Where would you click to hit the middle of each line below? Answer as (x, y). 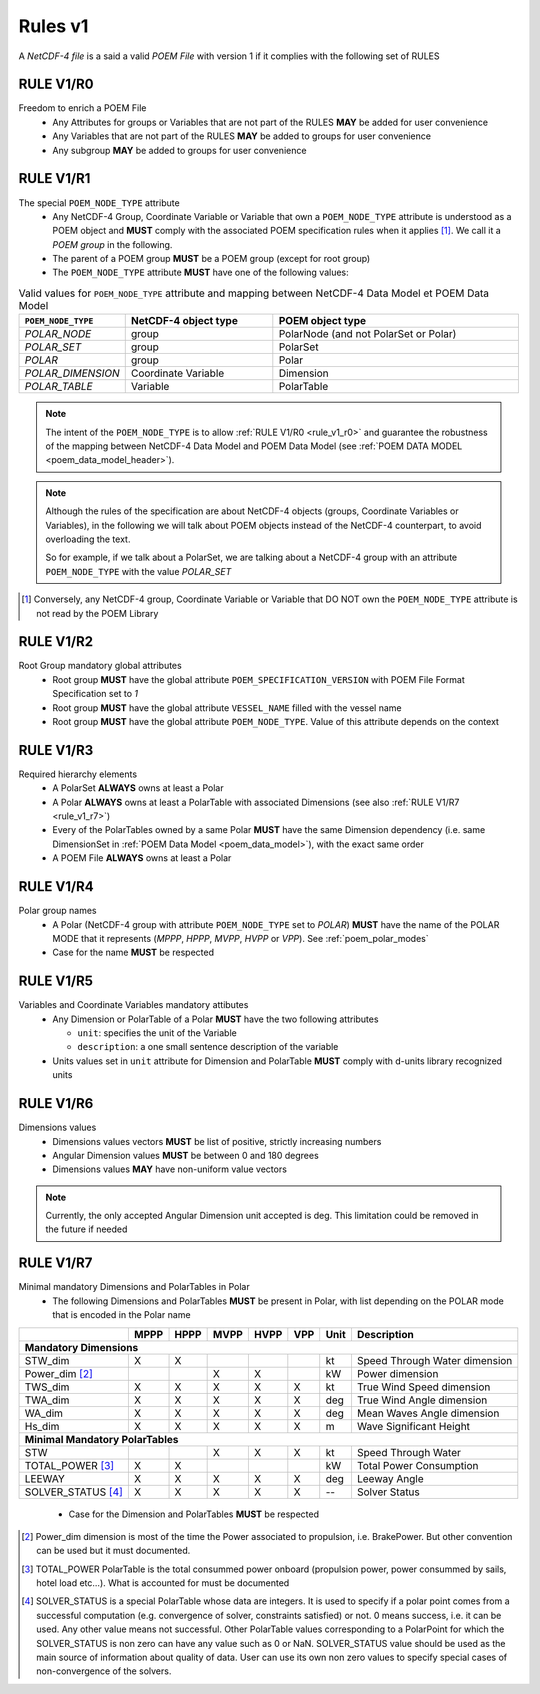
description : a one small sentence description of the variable (208, 1047)
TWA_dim (47, 1400)
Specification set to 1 (95, 694)
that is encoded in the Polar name (121, 1315)
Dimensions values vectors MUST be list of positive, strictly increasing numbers (217, 1141)
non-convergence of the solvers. (104, 1671)
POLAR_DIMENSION (72, 373)
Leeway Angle (390, 1478)
